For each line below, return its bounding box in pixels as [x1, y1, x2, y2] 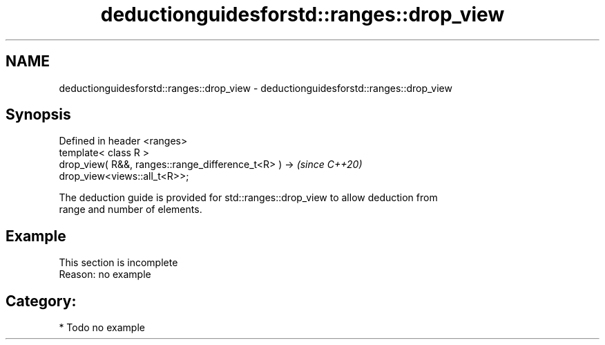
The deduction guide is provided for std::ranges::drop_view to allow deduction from [59, 192, 438, 204]
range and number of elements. [59, 203, 202, 216]
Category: [6, 292, 77, 310]
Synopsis [6, 106, 71, 124]
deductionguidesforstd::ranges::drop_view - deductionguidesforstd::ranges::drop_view [59, 82, 452, 94]
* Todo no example [59, 321, 145, 334]
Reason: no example [59, 268, 151, 281]
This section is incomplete [59, 257, 178, 269]
